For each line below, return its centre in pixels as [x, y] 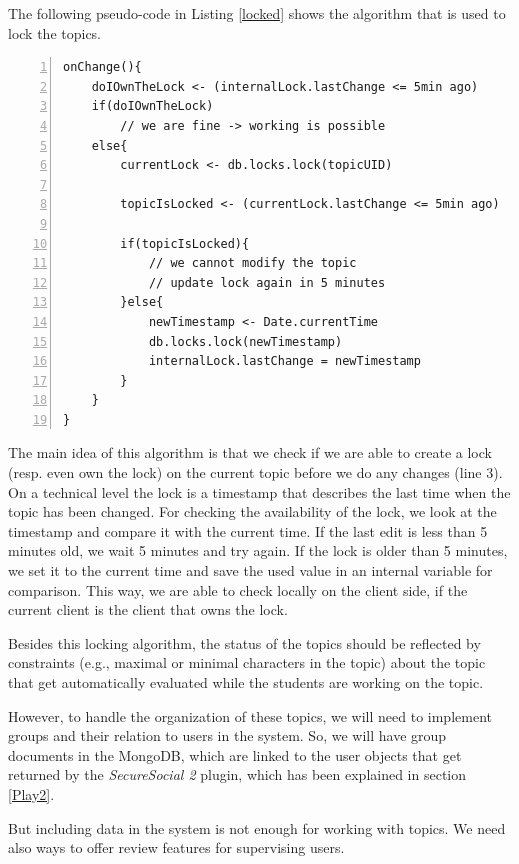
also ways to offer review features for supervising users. [176, 847]
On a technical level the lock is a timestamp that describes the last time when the [259, 491]
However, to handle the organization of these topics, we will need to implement [250, 715]
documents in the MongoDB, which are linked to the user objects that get [235, 754]
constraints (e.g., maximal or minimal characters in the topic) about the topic [247, 662]
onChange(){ [102, 67]
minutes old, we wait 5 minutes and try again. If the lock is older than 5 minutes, [258, 550]
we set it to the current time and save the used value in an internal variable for [250, 570]
